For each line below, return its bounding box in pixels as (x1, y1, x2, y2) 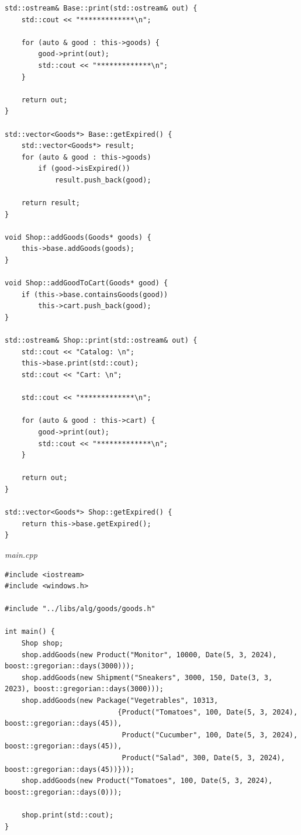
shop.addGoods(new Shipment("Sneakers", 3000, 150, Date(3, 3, (21, 673, 273, 682)
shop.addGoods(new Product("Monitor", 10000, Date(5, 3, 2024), (21, 650, 277, 659)
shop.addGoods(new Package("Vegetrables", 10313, (21, 696, 219, 705)
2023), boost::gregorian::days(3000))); (5, 685, 164, 693)
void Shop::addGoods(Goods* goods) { (5, 233, 151, 241)
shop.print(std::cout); (21, 810, 114, 819)
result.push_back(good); (54, 175, 151, 184)
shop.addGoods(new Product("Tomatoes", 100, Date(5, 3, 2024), (21, 777, 273, 785)
